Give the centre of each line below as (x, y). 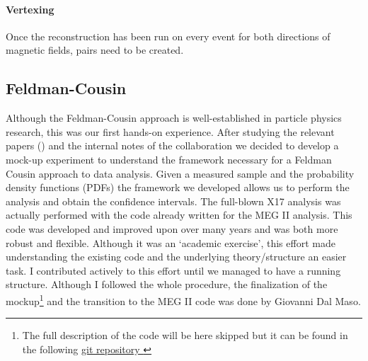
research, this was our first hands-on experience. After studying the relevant (170, 131)
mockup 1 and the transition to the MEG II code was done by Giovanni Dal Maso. (183, 299)
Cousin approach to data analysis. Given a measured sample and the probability (180, 173)
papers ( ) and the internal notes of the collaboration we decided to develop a (172, 145)
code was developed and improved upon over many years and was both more (172, 228)
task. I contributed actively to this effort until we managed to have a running (173, 270)
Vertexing (30, 9)
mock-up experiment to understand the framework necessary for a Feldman (169, 159)
